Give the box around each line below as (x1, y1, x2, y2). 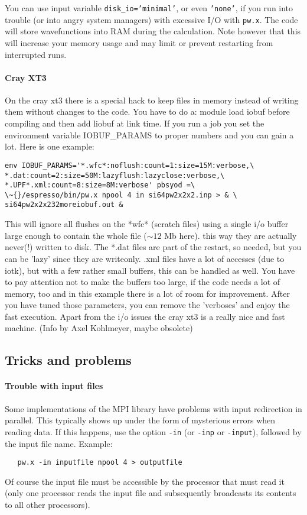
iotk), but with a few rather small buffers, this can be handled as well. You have (5, 264, 295, 276)
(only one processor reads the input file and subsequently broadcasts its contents (5, 487, 296, 499)
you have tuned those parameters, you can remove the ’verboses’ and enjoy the (5, 299, 290, 311)
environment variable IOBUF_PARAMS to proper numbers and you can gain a (5, 128, 294, 141)
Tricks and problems (5, 351, 132, 369)
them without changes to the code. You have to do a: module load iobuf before (5, 105, 290, 118)
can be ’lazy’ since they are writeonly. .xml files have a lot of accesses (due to (5, 252, 285, 264)
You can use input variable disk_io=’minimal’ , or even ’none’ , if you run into (5, 2, 293, 14)
